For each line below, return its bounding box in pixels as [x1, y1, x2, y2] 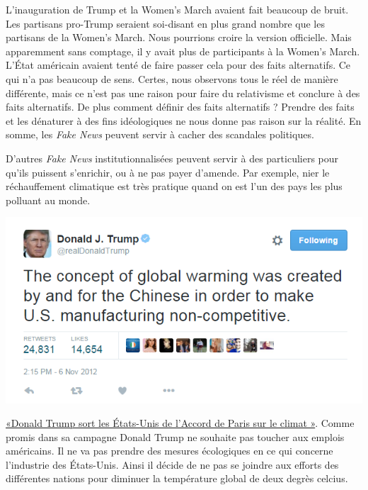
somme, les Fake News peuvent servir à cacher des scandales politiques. [6, 127, 314, 142]
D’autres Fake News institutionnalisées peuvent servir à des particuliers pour [6, 150, 339, 165]
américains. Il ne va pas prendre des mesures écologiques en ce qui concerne [6, 443, 333, 458]
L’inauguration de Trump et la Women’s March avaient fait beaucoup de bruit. [6, 2, 349, 16]
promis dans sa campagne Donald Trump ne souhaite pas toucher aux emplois [6, 429, 345, 444]
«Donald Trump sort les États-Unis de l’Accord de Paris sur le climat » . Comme [6, 416, 355, 430]
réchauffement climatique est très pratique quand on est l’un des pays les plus [6, 179, 343, 194]
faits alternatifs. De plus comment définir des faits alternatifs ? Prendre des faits [6, 99, 355, 114]
